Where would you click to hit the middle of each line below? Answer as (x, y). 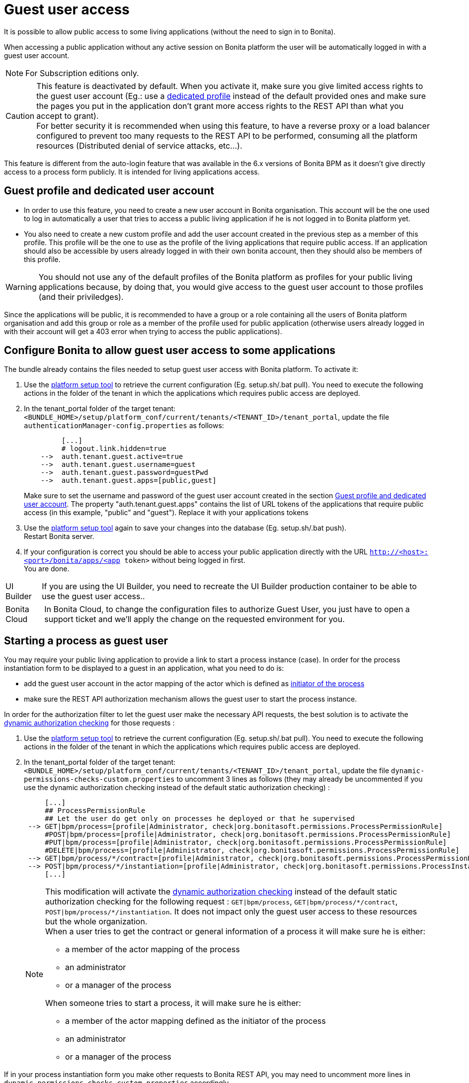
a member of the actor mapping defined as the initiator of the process (195, 1021)
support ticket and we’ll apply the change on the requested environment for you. (195, 619)
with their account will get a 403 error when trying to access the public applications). (143, 331)
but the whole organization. (96, 922)
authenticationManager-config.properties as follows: (124, 426)
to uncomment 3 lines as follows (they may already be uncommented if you (300, 779)
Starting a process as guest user (86, 640)
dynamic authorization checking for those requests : (89, 723)
